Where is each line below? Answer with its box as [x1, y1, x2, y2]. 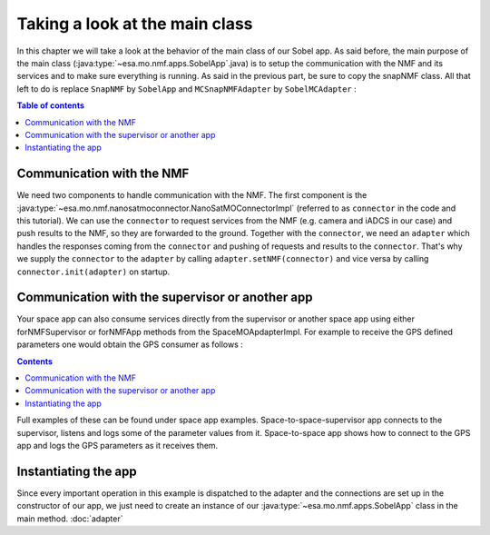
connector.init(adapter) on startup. [16, 266, 171, 277]
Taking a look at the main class [16, 14, 253, 34]
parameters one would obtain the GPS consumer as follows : [16, 339, 244, 350]
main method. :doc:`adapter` [16, 513, 123, 524]
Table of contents [16, 100, 85, 111]
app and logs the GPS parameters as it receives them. [16, 440, 219, 451]
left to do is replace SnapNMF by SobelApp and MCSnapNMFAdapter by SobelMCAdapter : [16, 83, 358, 94]
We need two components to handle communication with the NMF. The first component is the [16, 190, 367, 201]
